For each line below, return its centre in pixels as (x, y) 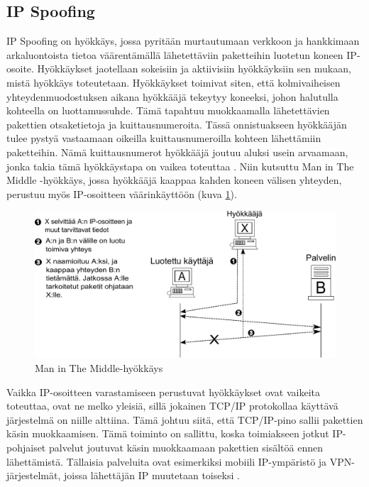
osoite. (20, 69)
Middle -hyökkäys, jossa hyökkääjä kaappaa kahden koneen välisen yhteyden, (174, 180)
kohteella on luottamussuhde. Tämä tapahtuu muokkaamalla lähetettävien (168, 110)
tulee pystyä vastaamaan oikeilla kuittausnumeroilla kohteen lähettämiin (164, 138)
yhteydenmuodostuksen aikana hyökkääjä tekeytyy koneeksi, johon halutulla (172, 96)
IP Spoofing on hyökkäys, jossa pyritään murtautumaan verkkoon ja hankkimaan (183, 41)
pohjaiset (26, 447)
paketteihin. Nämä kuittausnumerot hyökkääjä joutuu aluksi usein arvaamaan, (177, 152)
